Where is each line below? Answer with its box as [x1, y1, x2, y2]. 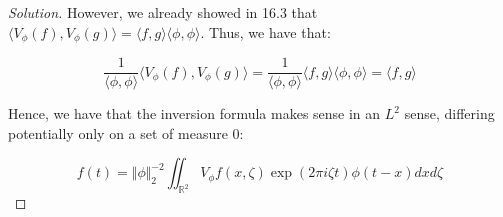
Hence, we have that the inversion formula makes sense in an [8, 103, 381, 124]
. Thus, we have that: [200, 21, 331, 42]
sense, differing [404, 103, 495, 124]
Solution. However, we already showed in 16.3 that [8, 2, 318, 22]
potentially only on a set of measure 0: [8, 122, 244, 143]
